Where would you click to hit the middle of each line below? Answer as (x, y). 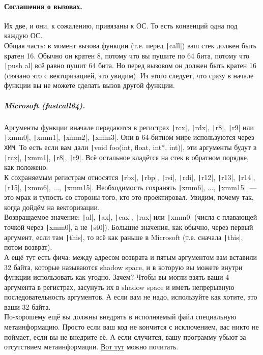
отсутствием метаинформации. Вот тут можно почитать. (91, 347)
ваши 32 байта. (27, 306)
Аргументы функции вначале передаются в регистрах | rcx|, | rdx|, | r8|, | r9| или (129, 127)
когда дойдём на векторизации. (52, 207)
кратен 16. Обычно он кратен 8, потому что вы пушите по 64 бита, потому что (127, 55)
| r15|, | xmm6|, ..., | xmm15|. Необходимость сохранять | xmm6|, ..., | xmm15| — (130, 187)
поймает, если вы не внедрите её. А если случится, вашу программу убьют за (125, 336)
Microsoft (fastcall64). (45, 105)
